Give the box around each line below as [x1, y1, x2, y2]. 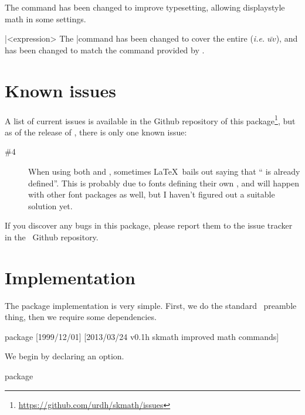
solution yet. [28, 199, 73, 212]
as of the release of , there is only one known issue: [5, 125, 187, 138]
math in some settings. [5, 12, 86, 25]
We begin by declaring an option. [5, 350, 124, 362]
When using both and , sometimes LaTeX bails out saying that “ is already [28, 165, 300, 177]
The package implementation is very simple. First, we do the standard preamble [5, 299, 297, 311]
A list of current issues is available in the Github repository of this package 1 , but [5, 113, 296, 127]
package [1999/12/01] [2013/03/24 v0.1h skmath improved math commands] [5, 330, 279, 342]
